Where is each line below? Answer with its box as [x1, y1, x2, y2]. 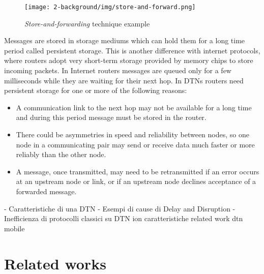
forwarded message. [16, 186, 77, 196]
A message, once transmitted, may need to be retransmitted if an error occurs [16, 166, 259, 176]
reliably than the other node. [16, 149, 106, 160]
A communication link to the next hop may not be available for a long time [16, 102, 252, 112]
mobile [4, 223, 25, 233]
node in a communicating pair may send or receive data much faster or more [16, 139, 255, 149]
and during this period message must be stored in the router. [16, 112, 207, 123]
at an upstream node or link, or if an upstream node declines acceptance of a [16, 176, 256, 187]
